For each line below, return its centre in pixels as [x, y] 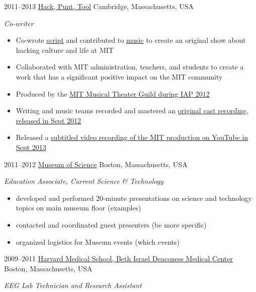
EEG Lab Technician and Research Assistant [73, 285]
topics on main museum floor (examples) [78, 208]
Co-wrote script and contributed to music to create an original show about [131, 40]
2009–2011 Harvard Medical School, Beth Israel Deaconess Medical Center [118, 259]
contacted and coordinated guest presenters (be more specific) [111, 224]
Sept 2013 [31, 147]
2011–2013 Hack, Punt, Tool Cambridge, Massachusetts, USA [99, 6]
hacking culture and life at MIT [65, 50]
